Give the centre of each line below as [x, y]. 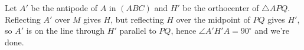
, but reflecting [137, 19]
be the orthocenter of [221, 8]
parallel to [138, 31]
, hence [184, 31]
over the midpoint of [213, 19]
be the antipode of [64, 8]
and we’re [272, 31]
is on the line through [66, 31]
